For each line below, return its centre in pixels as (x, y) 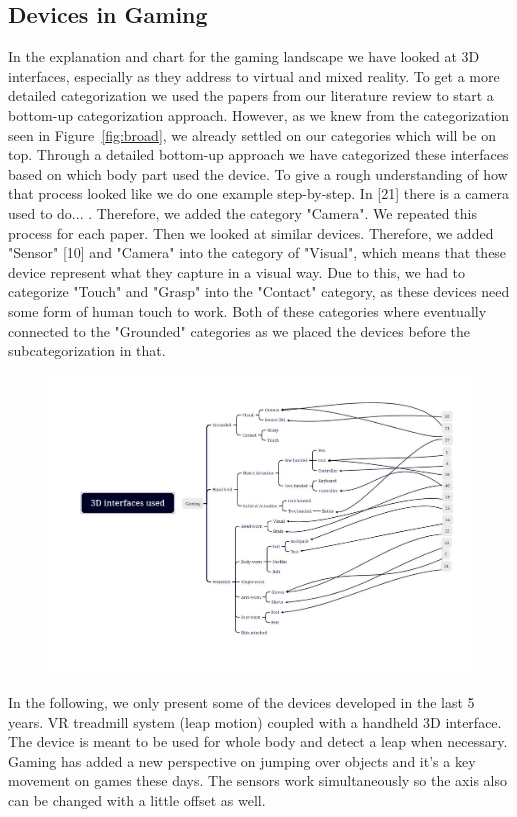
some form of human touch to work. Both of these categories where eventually (247, 310)
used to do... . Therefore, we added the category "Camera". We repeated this (242, 212)
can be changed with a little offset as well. (137, 799)
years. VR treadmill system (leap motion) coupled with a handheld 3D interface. (255, 721)
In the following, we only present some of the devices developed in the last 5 (241, 701)
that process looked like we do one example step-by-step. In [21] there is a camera (258, 193)
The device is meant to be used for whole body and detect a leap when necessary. (258, 741)
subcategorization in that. (87, 350)
